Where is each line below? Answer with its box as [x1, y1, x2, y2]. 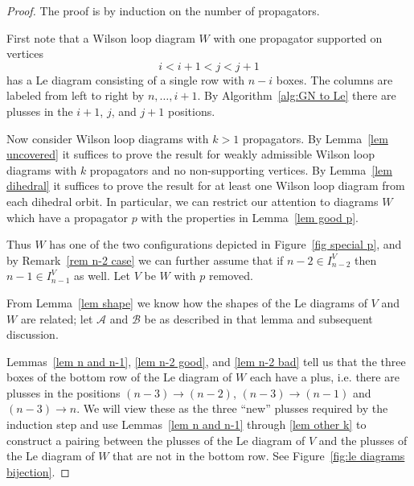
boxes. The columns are [276, 71, 393, 88]
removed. [209, 267, 253, 284]
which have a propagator [6, 208, 128, 225]
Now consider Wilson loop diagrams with [6, 130, 209, 146]
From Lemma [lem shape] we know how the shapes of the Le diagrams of [6, 294, 367, 311]
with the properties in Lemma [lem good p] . [141, 208, 359, 225]
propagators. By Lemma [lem [242, 130, 388, 146]
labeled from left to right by [6, 87, 145, 104]
